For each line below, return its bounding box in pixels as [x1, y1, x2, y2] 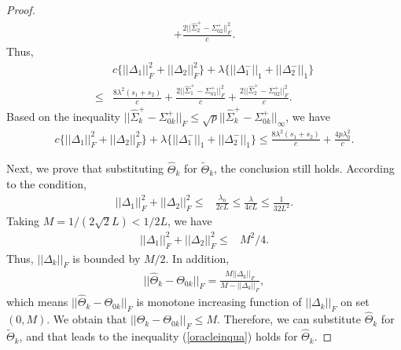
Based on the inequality [6, 108, 120, 124]
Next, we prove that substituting [6, 160, 164, 177]
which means [6, 293, 68, 310]
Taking [6, 213, 40, 229]
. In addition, [165, 250, 230, 266]
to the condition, [6, 176, 86, 192]
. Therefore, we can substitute [216, 311, 361, 327]
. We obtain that [46, 311, 127, 327]
